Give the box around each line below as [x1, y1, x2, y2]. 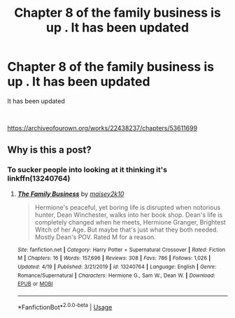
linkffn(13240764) [7, 174, 71, 183]
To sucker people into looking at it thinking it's [7, 165, 168, 175]
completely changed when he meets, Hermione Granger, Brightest [34, 218, 226, 226]
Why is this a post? [7, 144, 92, 156]
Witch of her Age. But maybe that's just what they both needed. [34, 225, 219, 234]
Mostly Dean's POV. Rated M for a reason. [34, 232, 156, 241]
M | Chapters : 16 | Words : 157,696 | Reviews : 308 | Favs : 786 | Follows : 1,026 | [17, 255, 211, 262]
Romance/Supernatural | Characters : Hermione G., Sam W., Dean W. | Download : [17, 272, 215, 279]
